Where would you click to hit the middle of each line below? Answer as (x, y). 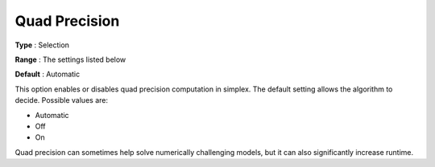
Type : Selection (42, 45)
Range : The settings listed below (70, 59)
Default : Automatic (48, 74)
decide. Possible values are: (62, 100)
